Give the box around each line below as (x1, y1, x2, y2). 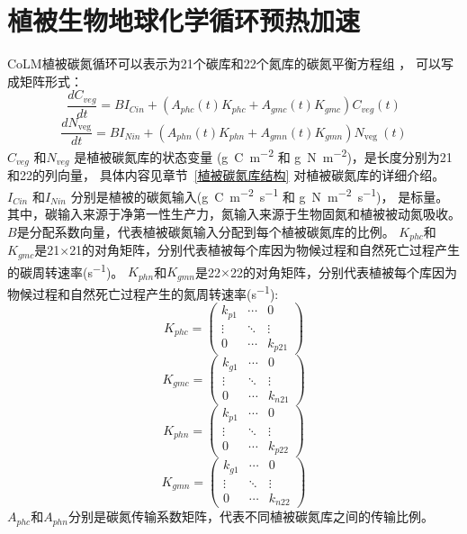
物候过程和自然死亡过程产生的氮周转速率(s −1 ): (7, 281, 279, 303)
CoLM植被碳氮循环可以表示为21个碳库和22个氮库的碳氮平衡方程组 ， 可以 (7, 54, 442, 73)
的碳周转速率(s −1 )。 (7, 259, 124, 281)
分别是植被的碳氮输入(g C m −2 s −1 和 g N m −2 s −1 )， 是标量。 (70, 184, 449, 205)
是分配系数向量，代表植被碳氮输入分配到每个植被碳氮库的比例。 (16, 222, 395, 240)
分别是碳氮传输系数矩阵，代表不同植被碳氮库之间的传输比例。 (67, 507, 434, 526)
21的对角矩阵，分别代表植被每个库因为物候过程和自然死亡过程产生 (69, 240, 461, 259)
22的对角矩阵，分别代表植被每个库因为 (229, 262, 457, 281)
